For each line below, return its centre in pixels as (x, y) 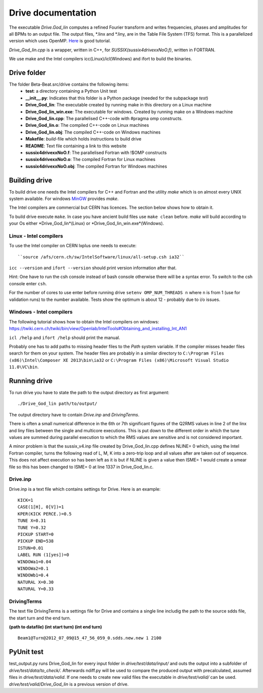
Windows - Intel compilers (41, 312)
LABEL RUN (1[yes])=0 (43, 555)
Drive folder (27, 72)
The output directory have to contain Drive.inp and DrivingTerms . (74, 415)
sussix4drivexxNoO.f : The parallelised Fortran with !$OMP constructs (96, 152)
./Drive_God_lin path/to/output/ (57, 404)
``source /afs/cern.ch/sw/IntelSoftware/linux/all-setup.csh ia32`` (101, 257)
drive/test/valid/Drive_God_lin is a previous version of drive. (69, 684)
